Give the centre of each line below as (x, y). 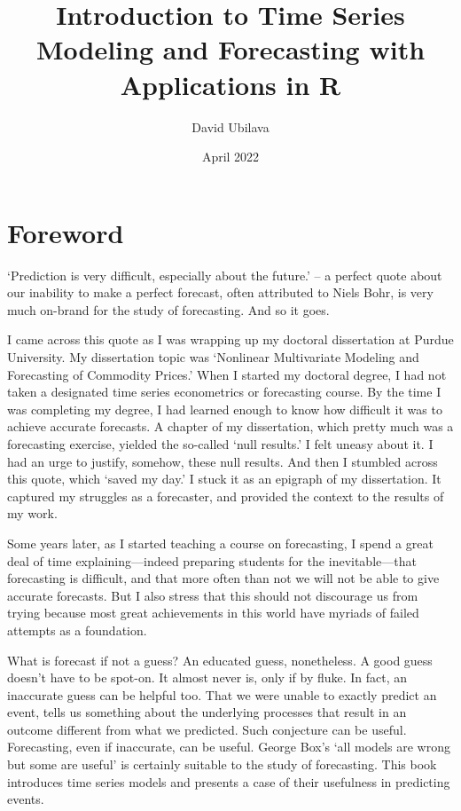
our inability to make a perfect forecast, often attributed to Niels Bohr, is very (220, 292)
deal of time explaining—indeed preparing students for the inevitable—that (212, 560)
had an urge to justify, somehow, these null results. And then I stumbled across (223, 461)
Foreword (66, 232)
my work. (32, 513)
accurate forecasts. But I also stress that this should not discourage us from (213, 595)
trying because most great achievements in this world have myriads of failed (213, 613)
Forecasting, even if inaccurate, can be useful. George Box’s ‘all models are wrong (229, 747)
